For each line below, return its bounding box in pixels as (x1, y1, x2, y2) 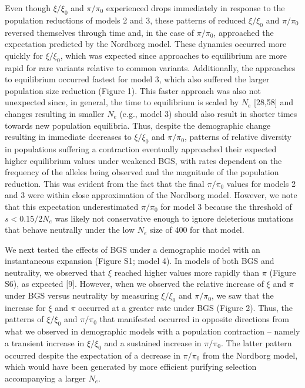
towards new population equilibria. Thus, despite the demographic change (5, 119, 271, 131)
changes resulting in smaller (5, 107, 105, 119)
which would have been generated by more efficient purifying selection (5, 360, 257, 373)
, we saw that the (211, 289, 274, 302)
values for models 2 (226, 177, 296, 189)
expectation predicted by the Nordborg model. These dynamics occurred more (5, 38, 287, 50)
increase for (5, 301, 46, 313)
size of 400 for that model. (149, 223, 244, 236)
